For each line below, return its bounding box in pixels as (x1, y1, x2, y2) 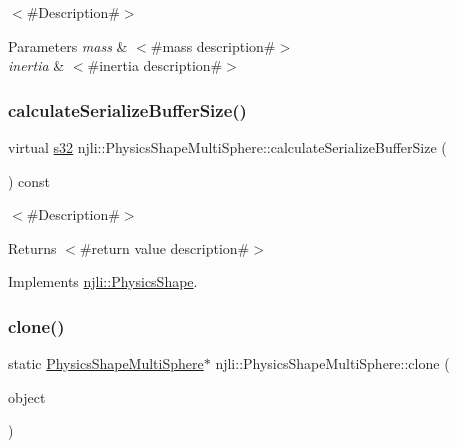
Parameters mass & (8, 35, 128, 56)
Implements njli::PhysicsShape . (8, 271, 198, 292)
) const (8, 170, 51, 191)
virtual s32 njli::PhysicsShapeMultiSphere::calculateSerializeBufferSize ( (8, 137, 447, 157)
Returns (8, 237, 57, 258)
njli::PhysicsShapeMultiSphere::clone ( (215, 353, 450, 374)
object (8, 386, 46, 407)
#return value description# (79, 237, 250, 258)
